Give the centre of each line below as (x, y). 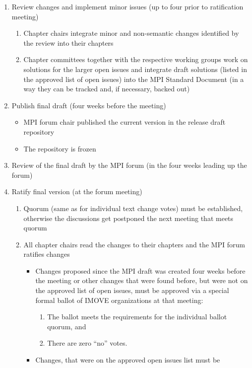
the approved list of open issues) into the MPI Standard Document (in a (134, 79)
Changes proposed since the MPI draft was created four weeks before (140, 270)
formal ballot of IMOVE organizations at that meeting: (119, 300)
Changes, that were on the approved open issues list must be (128, 360)
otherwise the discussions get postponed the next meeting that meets (128, 218)
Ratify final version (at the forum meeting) (77, 191)
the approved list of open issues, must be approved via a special (132, 290)
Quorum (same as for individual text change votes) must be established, (133, 208)
